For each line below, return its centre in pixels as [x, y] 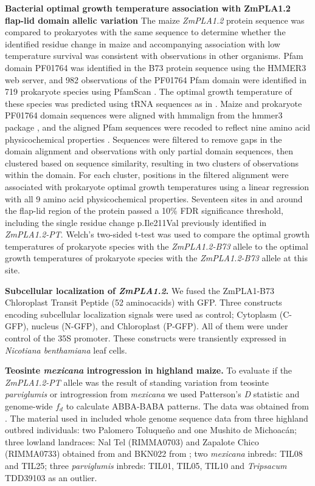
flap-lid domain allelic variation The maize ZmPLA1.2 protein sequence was [155, 20]
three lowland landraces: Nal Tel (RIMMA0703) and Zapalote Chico [132, 441]
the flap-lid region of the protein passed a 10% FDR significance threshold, [144, 210]
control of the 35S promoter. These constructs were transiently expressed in [146, 338]
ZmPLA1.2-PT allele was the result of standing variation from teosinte [137, 382]
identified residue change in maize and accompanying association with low [143, 43]
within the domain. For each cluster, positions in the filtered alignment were [147, 175]
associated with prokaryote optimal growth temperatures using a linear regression [157, 186]
